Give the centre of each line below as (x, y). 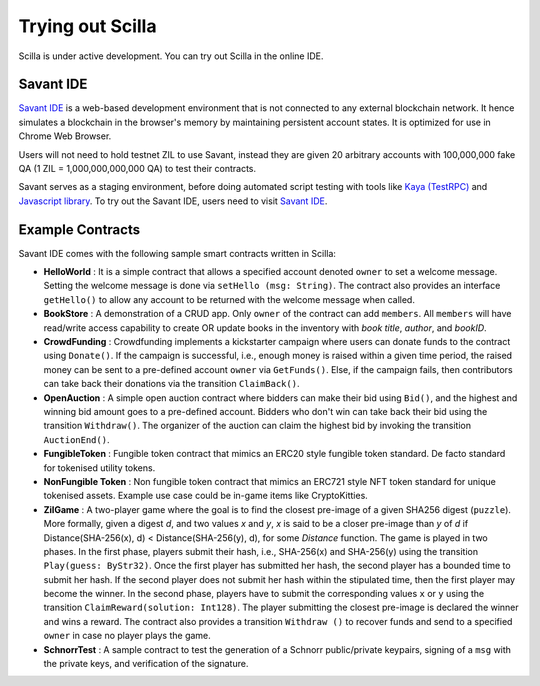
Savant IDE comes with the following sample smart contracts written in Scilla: (177, 253)
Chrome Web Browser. (65, 136)
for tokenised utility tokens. (99, 467)
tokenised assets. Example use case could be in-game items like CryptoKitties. (206, 496)
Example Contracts (79, 229)
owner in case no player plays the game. (127, 636)
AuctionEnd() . (76, 439)
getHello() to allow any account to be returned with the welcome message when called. (229, 299)
